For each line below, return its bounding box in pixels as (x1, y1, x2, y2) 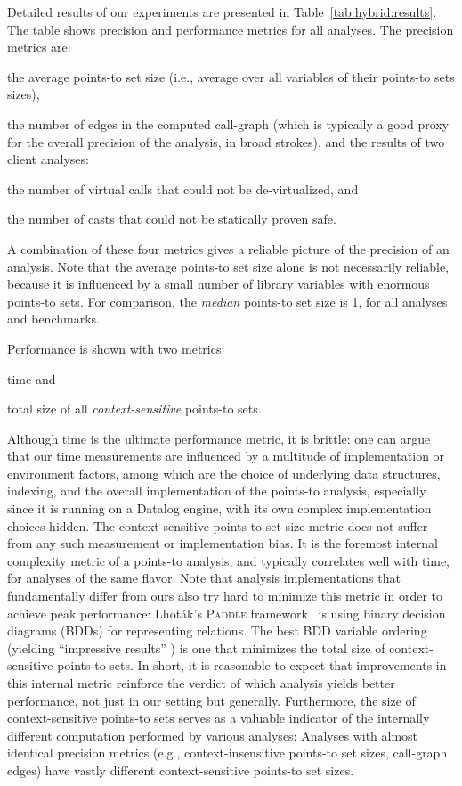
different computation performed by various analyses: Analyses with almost (7, 725, 418, 744)
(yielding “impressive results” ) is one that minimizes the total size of (7, 638, 385, 657)
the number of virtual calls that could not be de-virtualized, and (7, 179, 359, 198)
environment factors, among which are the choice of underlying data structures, (7, 463, 441, 482)
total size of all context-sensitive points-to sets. (7, 399, 262, 418)
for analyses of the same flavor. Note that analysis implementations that (7, 569, 401, 587)
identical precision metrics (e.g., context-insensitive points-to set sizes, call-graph (7, 743, 448, 762)
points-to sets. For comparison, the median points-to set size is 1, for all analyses (7, 291, 448, 310)
